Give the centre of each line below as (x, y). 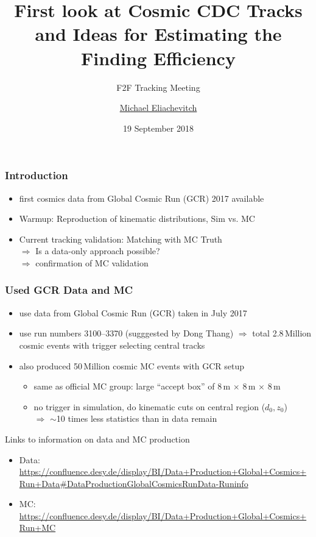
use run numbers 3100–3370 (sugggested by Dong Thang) (126, 333)
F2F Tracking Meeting (158, 87)
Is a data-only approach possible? (98, 251)
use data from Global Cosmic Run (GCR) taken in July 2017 (133, 312)
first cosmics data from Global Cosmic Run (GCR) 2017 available (142, 198)
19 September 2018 (158, 128)
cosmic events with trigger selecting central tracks (112, 345)
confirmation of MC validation (92, 262)
